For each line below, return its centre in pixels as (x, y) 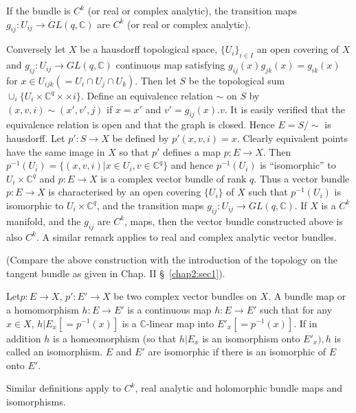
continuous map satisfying (170, 65)
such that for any (296, 309)
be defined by (141, 138)
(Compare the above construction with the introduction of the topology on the (172, 260)
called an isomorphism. (55, 352)
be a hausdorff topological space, (149, 49)
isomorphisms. (36, 401)
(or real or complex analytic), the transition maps (192, 10)
